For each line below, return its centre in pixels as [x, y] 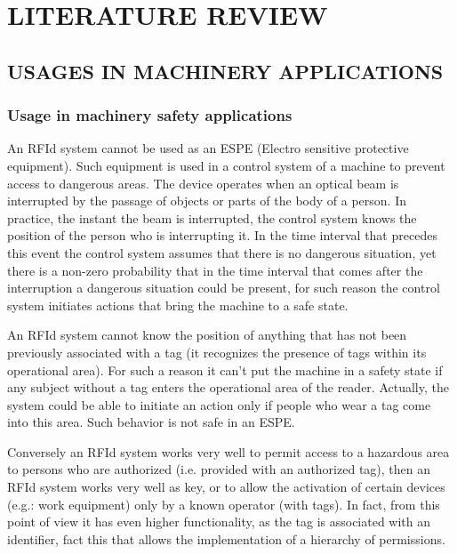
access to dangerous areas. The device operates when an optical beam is [203, 183]
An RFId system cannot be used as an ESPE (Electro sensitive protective [208, 148]
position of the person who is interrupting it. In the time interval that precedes [222, 235]
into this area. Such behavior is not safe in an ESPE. [151, 422]
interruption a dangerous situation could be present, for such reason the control [224, 288]
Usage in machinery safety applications [150, 115]
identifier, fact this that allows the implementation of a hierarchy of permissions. [226, 538]
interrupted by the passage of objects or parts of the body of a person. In [207, 201]
